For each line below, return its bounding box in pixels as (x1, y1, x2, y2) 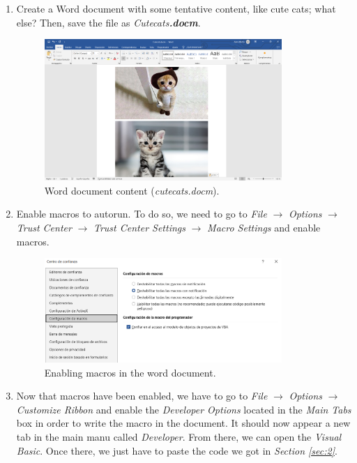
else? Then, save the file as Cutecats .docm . (16, 15, 201, 29)
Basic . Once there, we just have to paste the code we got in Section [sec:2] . (16, 443, 337, 457)
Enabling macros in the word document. (44, 365, 216, 379)
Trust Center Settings (93, 220, 186, 234)
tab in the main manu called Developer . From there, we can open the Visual (16, 429, 342, 443)
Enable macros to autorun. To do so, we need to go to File (16, 206, 267, 221)
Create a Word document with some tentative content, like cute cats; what (16, 1, 336, 15)
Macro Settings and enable (207, 220, 321, 234)
